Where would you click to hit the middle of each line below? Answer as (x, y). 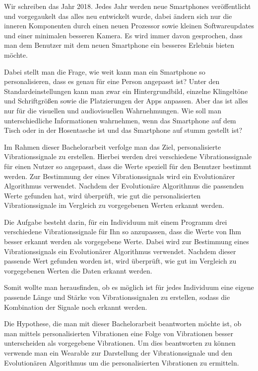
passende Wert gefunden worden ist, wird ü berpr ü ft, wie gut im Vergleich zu (120, 261)
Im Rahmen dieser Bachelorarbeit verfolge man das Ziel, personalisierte (113, 146)
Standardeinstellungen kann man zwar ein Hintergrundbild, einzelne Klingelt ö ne (126, 91)
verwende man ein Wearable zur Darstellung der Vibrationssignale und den (118, 353)
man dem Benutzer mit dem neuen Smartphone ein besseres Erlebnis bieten (119, 45)
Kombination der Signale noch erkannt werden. (76, 307)
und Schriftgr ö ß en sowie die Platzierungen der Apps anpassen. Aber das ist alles (126, 101)
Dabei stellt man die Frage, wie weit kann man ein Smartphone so (105, 71)
